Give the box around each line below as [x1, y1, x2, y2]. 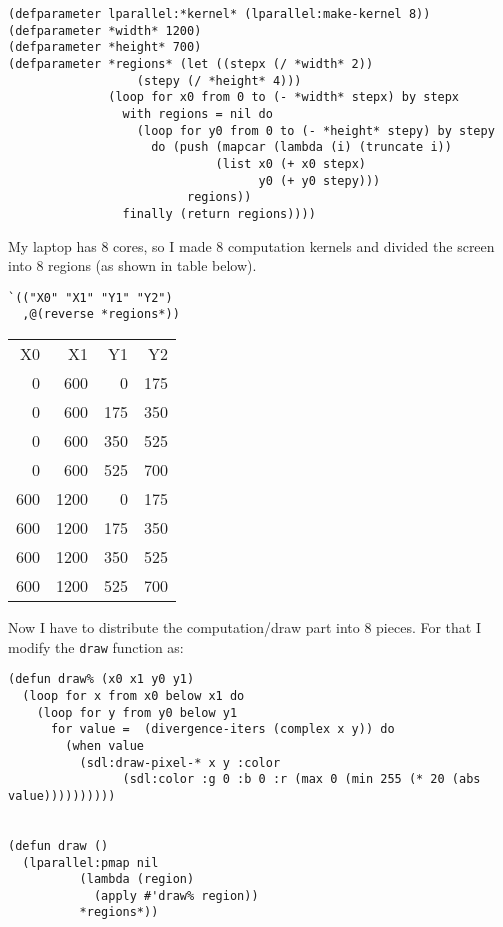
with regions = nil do [122, 106, 273, 121]
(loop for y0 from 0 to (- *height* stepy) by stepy [136, 123, 495, 138]
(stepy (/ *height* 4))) [136, 73, 302, 88]
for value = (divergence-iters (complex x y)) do [50, 722, 395, 737]
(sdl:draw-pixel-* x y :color [79, 755, 281, 770]
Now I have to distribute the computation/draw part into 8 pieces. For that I [8, 617, 482, 638]
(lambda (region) [79, 872, 195, 887]
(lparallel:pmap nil [22, 855, 159, 870]
